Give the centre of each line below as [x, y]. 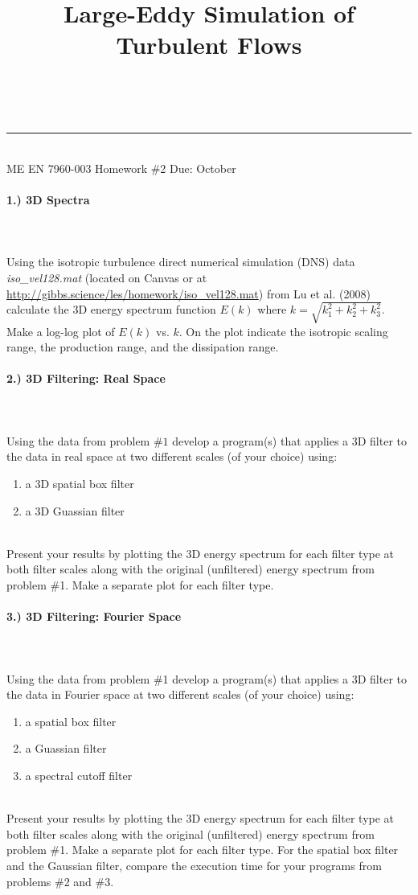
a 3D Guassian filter [75, 510]
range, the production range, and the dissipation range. [143, 347]
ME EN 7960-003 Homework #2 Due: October [121, 168]
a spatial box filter [71, 721]
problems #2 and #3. [60, 881]
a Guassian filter [66, 748]
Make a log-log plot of [61, 331]
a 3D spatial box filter [80, 484]
